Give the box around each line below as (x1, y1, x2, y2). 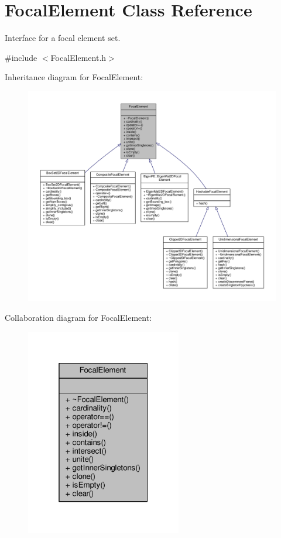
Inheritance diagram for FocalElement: (5, 71, 143, 83)
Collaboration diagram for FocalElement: (5, 311, 152, 324)
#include (5, 51, 37, 63)
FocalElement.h (50, 51, 107, 63)
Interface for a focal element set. (5, 32, 121, 44)
